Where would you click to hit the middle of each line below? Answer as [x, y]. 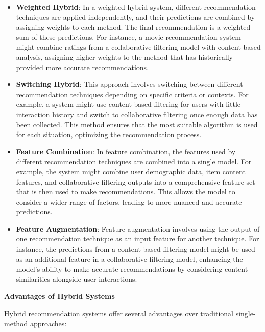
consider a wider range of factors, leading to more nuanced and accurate [129, 201]
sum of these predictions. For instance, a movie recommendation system [128, 37]
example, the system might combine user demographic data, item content [131, 171]
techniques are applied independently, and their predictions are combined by [136, 17]
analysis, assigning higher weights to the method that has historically [124, 57]
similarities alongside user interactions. [77, 279]
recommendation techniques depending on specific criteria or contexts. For [132, 94]
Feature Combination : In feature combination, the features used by [126, 151]
